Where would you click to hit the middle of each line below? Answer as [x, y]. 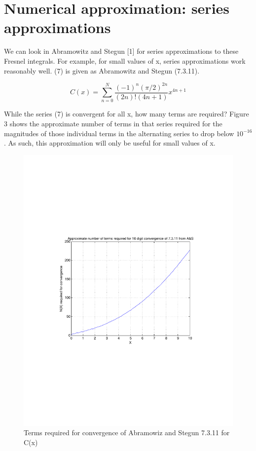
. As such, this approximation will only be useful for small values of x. [110, 143]
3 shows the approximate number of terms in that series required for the [113, 123]
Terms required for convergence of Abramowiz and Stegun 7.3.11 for [127, 432]
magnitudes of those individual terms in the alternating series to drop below [119, 133]
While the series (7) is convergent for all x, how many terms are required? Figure [127, 114]
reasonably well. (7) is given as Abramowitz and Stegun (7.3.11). [102, 70]
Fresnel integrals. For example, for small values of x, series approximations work [125, 60]
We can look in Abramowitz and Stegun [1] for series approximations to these [121, 51]
